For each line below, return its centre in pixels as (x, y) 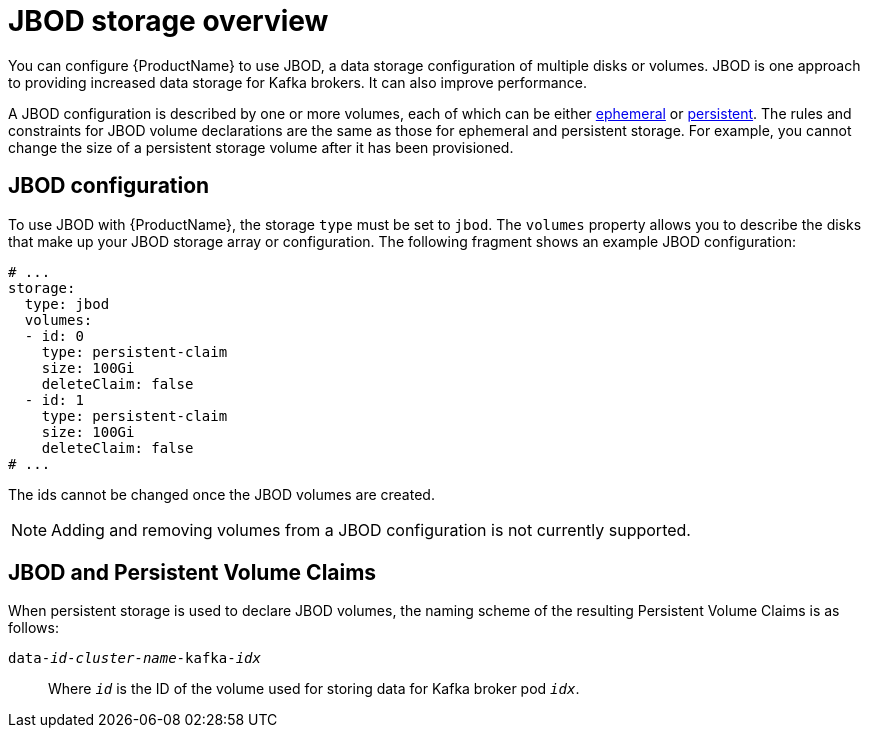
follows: (33, 628)
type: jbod (67, 303)
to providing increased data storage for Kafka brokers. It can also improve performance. (298, 82)
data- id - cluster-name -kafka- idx (134, 658)
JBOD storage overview (168, 21)
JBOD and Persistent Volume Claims (192, 573)
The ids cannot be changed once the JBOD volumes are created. (221, 494)
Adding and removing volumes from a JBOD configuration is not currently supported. (371, 529)
